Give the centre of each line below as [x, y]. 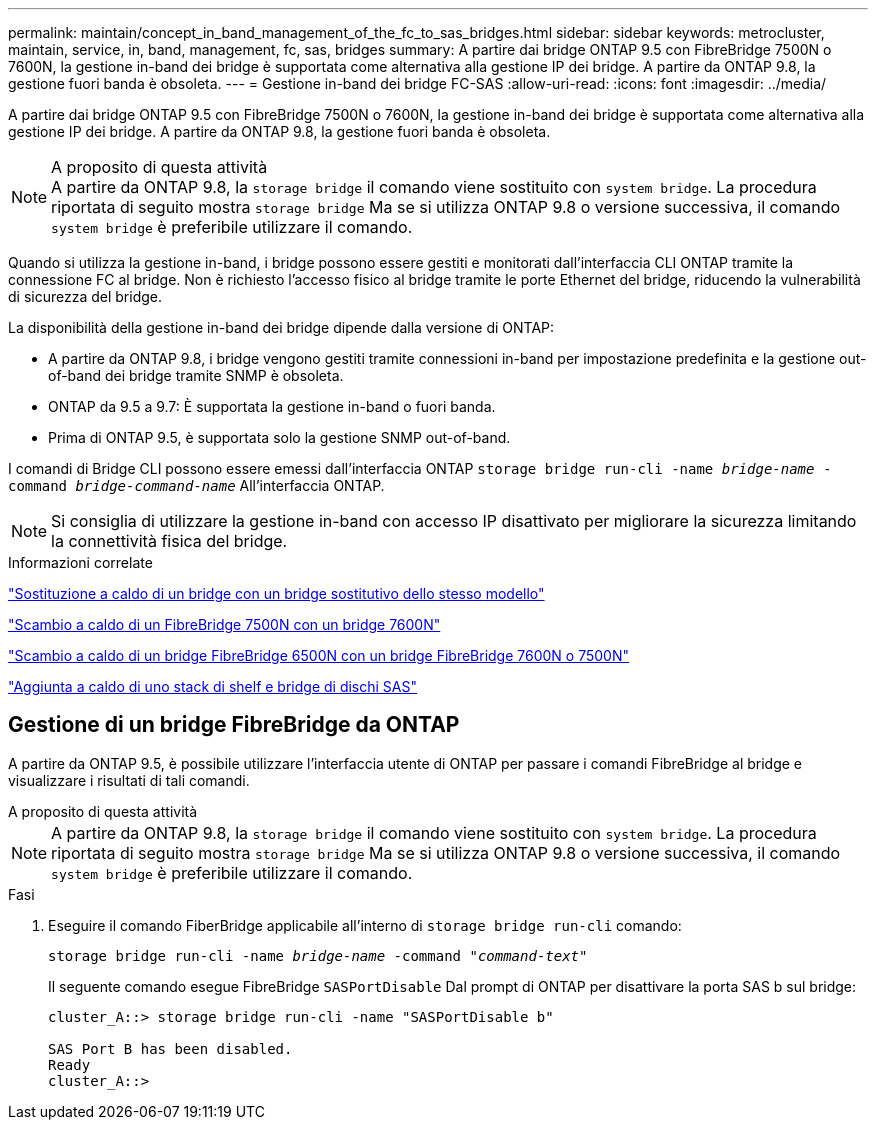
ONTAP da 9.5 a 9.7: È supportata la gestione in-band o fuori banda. [272, 406]
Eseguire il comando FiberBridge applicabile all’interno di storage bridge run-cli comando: [365, 925]
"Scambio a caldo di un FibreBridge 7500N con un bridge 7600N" [224, 624]
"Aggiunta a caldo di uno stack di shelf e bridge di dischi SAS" [212, 686]
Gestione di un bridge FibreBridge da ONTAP [234, 725]
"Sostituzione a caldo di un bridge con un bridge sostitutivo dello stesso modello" [276, 593]
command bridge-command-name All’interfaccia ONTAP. [196, 485]
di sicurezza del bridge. [85, 296]
